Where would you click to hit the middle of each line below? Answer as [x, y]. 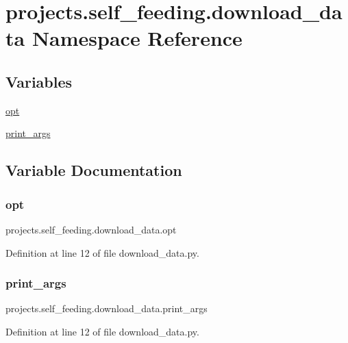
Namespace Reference [137, 38]
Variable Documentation [94, 170]
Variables [39, 81]
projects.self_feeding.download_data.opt [91, 229]
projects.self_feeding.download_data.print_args [107, 308]
